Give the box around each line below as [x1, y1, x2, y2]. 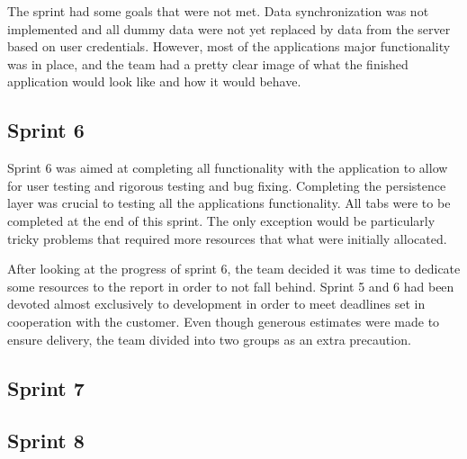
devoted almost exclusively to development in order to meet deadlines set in [7, 294, 426, 313]
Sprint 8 [7, 427, 85, 454]
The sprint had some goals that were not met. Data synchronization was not [7, 2, 429, 20]
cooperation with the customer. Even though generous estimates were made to [7, 311, 440, 330]
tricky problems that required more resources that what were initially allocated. [7, 229, 447, 247]
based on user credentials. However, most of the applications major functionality [7, 37, 451, 56]
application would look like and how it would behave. [7, 72, 301, 91]
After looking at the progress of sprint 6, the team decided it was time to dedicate [7, 259, 461, 278]
